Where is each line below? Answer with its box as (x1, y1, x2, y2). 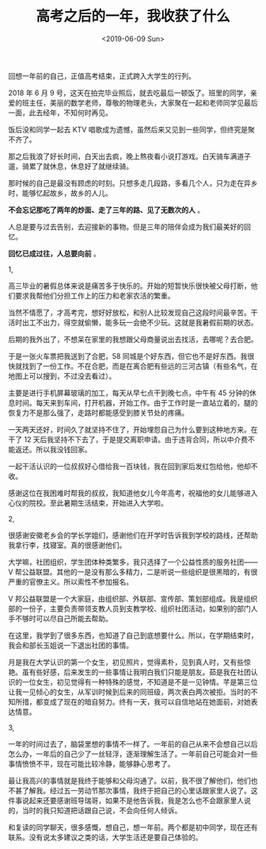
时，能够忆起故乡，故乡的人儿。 (8, 188, 112, 198)
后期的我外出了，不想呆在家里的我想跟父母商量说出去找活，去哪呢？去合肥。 (8, 334, 258, 344)
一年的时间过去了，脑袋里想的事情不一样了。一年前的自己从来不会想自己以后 (8, 739, 258, 748)
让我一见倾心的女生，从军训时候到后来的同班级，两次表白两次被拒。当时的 (8, 687, 251, 697)
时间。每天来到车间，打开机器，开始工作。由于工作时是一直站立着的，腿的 (14, 398, 258, 407)
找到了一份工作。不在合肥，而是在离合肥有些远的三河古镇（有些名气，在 (21, 361, 258, 371)
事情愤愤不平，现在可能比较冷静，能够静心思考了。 (8, 759, 175, 768)
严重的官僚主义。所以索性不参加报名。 (8, 577, 133, 586)
